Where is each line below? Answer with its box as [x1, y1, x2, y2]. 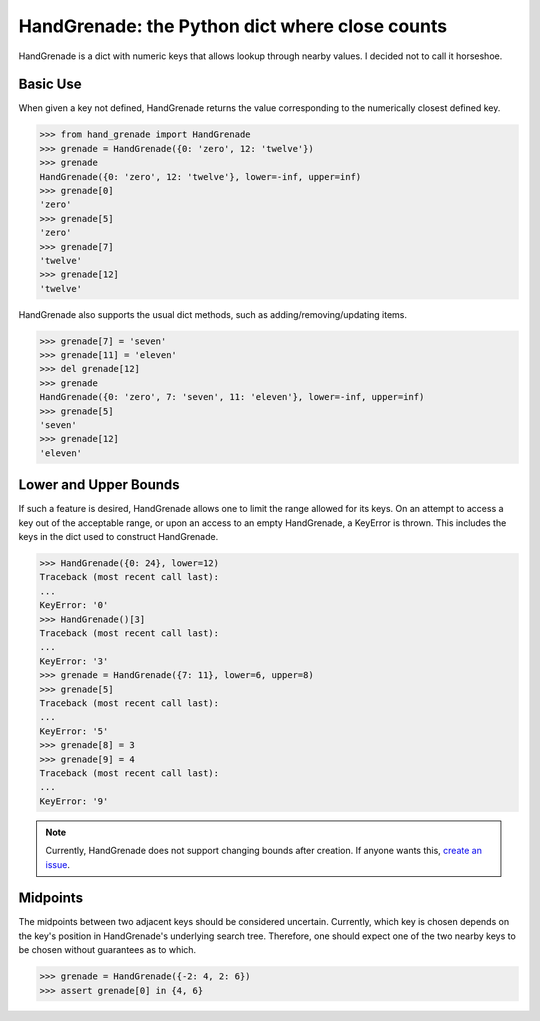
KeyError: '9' [39, 795, 109, 807]
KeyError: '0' [39, 600, 109, 611]
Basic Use [18, 76, 82, 93]
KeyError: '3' [39, 655, 109, 667]
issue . [45, 858, 70, 870]
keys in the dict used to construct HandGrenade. [18, 531, 219, 543]
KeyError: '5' [39, 725, 109, 737]
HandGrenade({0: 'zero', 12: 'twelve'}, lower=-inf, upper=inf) [39, 171, 362, 182]
